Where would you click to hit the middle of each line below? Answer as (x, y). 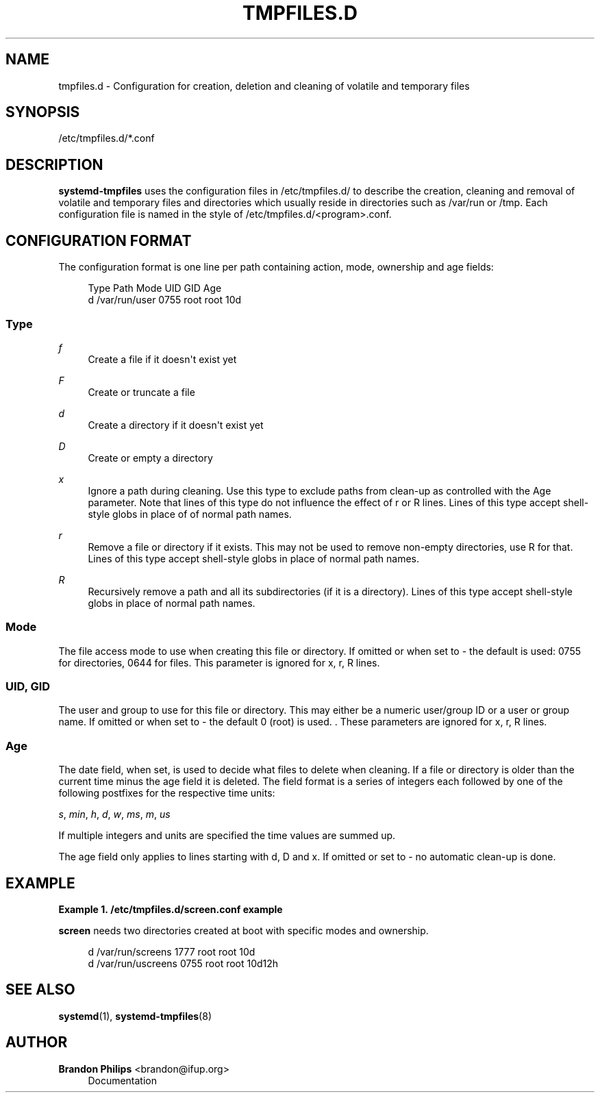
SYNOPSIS (43, 112)
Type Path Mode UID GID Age (155, 288)
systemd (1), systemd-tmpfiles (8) (135, 1016)
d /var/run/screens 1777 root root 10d (172, 951)
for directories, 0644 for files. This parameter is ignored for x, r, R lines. (219, 662)
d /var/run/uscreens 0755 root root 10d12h (183, 963)
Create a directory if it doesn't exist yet (176, 425)
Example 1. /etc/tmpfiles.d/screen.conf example (171, 909)
